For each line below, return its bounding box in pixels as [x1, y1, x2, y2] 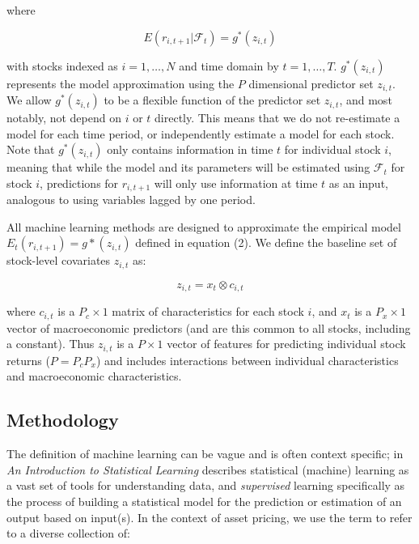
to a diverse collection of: [6, 525, 130, 542]
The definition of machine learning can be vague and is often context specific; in [6, 445, 404, 462]
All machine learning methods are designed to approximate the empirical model [6, 218, 401, 235]
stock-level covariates [6, 252, 111, 269]
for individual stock [284, 141, 381, 158]
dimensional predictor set [248, 74, 374, 91]
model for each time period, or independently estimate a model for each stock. [6, 125, 395, 142]
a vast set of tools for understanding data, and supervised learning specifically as [6, 477, 405, 494]
